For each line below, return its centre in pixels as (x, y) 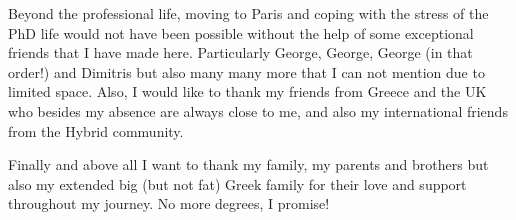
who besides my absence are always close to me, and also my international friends (258, 110)
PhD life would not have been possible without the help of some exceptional (241, 32)
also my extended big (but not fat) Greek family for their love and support (237, 183)
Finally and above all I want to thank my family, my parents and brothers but (248, 164)
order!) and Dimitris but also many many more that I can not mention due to (246, 71)
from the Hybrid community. (96, 130)
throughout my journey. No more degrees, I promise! (169, 203)
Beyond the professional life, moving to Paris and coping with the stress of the (248, 13)
